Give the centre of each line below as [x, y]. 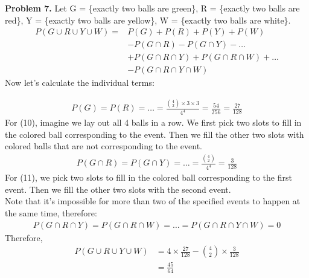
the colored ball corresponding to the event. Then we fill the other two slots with [154, 134]
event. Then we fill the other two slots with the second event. [118, 189]
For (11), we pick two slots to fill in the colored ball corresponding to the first [148, 177]
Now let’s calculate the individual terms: [80, 82]
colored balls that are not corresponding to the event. [104, 146]
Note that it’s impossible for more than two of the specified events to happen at [153, 201]
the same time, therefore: [51, 212]
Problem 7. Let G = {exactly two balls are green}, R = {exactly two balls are [152, 8]
